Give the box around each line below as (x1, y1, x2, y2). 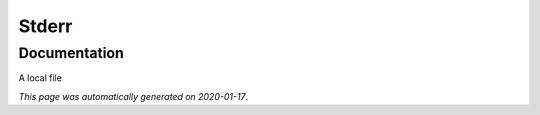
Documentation (18, 44, 124, 62)
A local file (18, 72, 62, 84)
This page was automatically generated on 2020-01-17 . (18, 90, 249, 102)
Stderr (18, 15, 73, 37)
